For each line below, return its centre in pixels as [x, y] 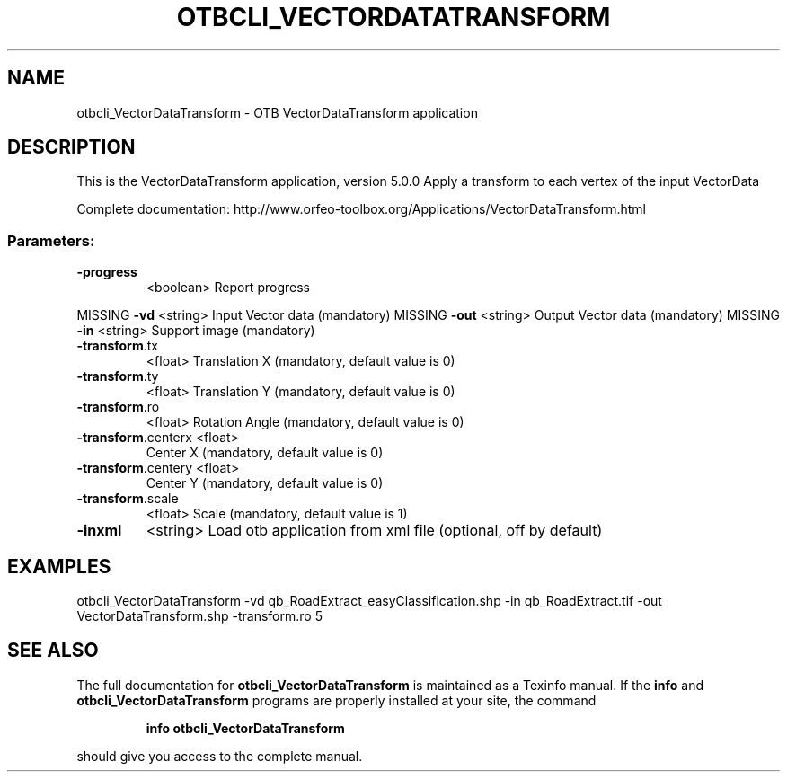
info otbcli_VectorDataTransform [245, 728]
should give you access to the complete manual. [220, 756]
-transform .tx [117, 346]
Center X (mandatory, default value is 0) [265, 453]
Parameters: [51, 240]
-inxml [99, 531]
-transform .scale [128, 499]
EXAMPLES [59, 566]
